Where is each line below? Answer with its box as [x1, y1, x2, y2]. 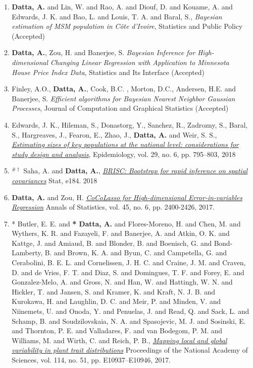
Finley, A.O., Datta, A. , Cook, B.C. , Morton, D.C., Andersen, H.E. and [11, 83, 236, 94]
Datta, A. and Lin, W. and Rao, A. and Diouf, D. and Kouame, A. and [11, 1, 233, 11]
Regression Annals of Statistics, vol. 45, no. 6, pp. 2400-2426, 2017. [11, 202, 215, 212]
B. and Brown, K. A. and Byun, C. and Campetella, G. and [45, 247, 227, 258]
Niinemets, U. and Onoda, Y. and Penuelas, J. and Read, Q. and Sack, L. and [11, 306, 250, 316]
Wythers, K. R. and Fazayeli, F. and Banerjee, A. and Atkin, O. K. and [11, 228, 230, 238]
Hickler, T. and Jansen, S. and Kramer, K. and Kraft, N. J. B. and [11, 286, 215, 296]
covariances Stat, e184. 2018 [11, 175, 98, 185]
